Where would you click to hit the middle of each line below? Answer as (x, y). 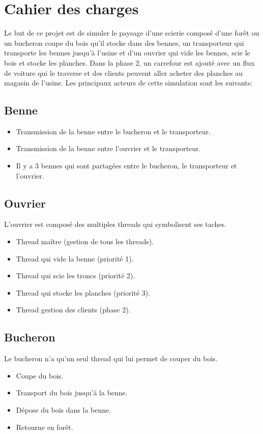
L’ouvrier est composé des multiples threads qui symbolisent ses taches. (115, 224)
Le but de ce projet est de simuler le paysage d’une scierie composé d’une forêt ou (132, 33)
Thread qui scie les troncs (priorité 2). (76, 276)
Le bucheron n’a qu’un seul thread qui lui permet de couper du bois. (111, 358)
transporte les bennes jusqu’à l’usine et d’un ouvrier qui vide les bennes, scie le (127, 53)
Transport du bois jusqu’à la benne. (72, 393)
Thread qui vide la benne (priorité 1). (75, 258)
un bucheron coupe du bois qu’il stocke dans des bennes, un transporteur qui (124, 42)
